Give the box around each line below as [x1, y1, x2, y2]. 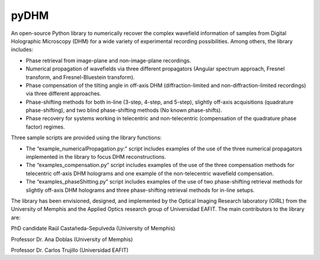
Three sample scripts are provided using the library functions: [11, 134, 162, 142]
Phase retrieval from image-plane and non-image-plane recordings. [25, 57, 191, 64]
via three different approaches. [25, 90, 102, 97]
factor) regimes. [25, 123, 65, 130]
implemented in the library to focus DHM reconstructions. [25, 153, 167, 161]
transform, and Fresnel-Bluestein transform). [25, 73, 135, 81]
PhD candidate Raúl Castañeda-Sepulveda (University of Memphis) [11, 225, 175, 232]
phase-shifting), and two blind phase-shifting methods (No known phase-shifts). [25, 107, 222, 114]
